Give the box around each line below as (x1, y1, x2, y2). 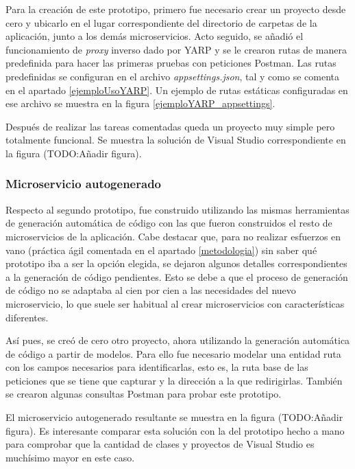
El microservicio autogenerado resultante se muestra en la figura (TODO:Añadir (5, 410, 343, 424)
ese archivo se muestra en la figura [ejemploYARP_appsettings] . (5, 96, 276, 111)
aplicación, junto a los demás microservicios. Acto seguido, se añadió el (5, 29, 304, 43)
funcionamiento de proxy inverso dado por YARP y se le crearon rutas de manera (5, 42, 347, 56)
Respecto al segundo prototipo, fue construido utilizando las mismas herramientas (5, 202, 350, 216)
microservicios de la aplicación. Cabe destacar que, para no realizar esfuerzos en (5, 229, 341, 243)
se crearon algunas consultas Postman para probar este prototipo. (5, 387, 282, 401)
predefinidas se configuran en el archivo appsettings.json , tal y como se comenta (5, 69, 339, 83)
